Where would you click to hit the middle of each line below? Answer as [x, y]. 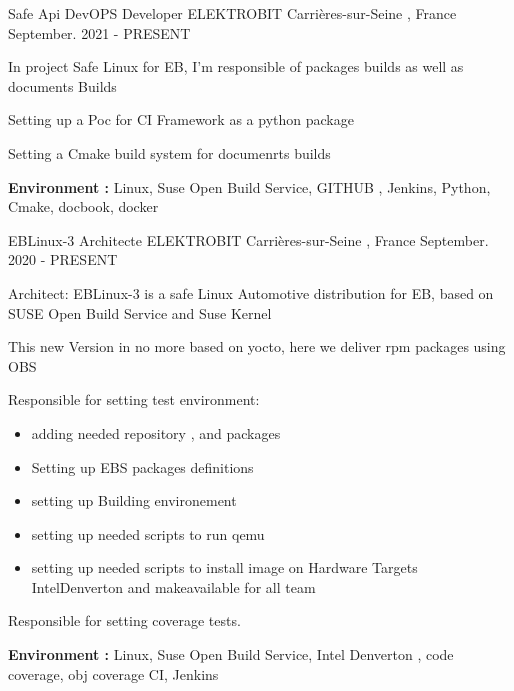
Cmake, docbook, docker [83, 206]
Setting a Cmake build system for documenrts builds [169, 152]
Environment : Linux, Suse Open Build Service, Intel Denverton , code [231, 654]
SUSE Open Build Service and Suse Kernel [140, 312]
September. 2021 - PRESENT [99, 32]
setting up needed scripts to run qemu [148, 533]
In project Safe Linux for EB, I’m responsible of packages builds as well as [236, 66]
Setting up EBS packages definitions [142, 466]
